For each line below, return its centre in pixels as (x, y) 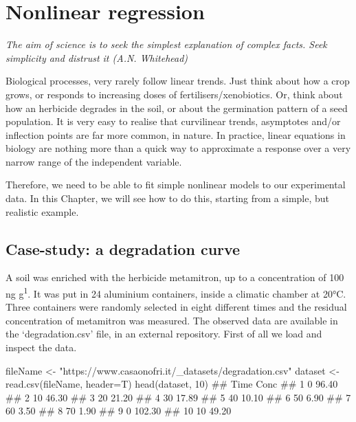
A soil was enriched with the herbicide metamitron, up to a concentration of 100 (175, 277)
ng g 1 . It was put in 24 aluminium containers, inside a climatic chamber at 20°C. (176, 292)
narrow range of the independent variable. (94, 161)
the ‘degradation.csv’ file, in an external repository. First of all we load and (164, 334)
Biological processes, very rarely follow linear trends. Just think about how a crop (178, 81)
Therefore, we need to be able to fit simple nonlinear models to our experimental (176, 185)
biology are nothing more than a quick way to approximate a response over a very (178, 148)
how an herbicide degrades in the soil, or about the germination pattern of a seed (177, 108)
